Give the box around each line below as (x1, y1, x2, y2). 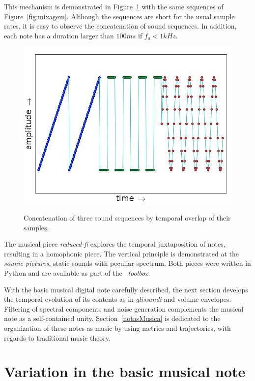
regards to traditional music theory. (4, 332, 111, 343)
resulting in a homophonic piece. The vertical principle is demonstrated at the (4, 248, 239, 258)
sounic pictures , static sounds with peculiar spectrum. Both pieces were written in (4, 258, 251, 268)
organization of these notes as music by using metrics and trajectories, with (4, 322, 231, 333)
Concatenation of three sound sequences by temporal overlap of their (24, 212, 231, 222)
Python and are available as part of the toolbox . (4, 267, 150, 278)
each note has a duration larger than (4, 30, 114, 40)
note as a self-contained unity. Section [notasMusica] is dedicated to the (4, 313, 221, 323)
